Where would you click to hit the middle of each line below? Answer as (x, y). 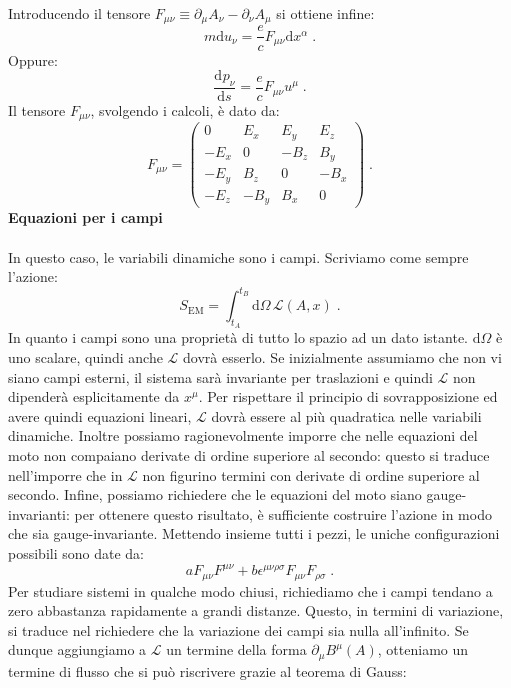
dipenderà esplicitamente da (94, 396)
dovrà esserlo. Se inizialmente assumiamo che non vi (342, 357)
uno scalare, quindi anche (85, 357)
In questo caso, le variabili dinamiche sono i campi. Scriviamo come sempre (238, 256)
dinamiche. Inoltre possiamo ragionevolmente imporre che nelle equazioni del (243, 435)
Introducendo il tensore (79, 13)
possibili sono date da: (76, 553)
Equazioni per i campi (85, 217)
